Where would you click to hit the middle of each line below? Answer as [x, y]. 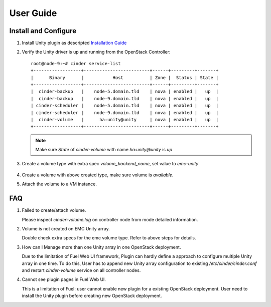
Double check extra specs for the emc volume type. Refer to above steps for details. [109, 238]
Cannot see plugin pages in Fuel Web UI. [64, 279]
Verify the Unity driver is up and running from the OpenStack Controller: [96, 52]
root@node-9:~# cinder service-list [76, 63]
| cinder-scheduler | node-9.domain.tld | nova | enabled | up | [125, 112]
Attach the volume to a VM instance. [59, 184]
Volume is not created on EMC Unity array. [66, 229]
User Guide [33, 13]
